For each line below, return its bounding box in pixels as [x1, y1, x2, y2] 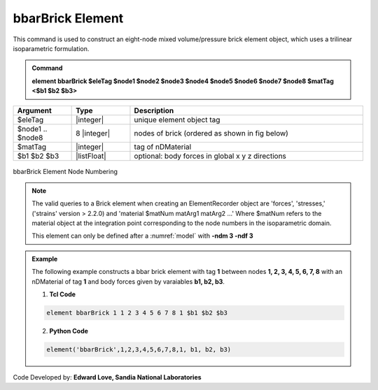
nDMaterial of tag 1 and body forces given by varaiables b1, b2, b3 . [31, 277, 225, 286]
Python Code [49, 326, 89, 335]
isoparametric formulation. [13, 44, 90, 52]
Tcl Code [49, 290, 76, 298]
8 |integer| [76, 128, 111, 138]
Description [134, 106, 174, 115]
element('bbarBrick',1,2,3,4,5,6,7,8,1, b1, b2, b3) [46, 345, 232, 353]
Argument [17, 106, 52, 115]
